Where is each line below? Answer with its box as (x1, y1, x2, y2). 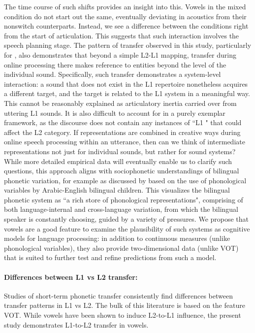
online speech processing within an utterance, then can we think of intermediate (4, 136, 245, 147)
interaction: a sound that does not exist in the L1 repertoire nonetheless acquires (4, 78, 248, 89)
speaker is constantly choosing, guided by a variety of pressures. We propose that (4, 214, 249, 224)
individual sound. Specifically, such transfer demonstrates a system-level (4, 69, 221, 79)
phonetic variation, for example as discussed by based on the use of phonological (4, 175, 247, 185)
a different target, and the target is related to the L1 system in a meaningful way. (4, 88, 250, 99)
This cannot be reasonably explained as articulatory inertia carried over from (4, 98, 237, 108)
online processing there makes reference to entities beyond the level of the (4, 59, 226, 69)
